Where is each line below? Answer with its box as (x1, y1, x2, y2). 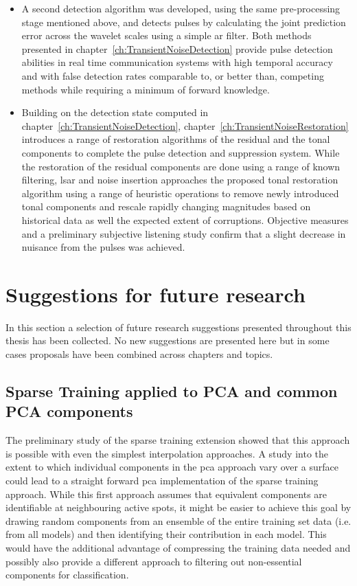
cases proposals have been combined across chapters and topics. (5, 347, 273, 361)
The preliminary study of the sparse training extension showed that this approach (5, 433, 350, 447)
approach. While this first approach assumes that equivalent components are (5, 486, 327, 501)
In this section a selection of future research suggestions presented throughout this (5, 319, 352, 334)
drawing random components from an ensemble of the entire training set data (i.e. (5, 513, 352, 528)
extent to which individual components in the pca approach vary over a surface (5, 460, 338, 474)
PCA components (5, 401, 133, 422)
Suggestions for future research (5, 280, 306, 308)
